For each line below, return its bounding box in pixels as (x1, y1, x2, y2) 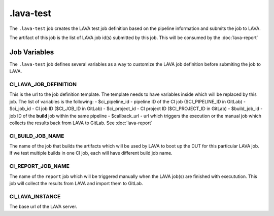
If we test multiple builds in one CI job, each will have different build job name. (9, 150, 173, 156)
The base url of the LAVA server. (9, 203, 78, 210)
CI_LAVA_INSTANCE (9, 193, 61, 200)
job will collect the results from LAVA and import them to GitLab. (9, 181, 143, 186)
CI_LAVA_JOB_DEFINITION (9, 81, 77, 88)
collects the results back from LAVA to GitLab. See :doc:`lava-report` (9, 120, 153, 126)
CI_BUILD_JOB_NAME (9, 132, 64, 139)
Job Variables (9, 48, 54, 56)
